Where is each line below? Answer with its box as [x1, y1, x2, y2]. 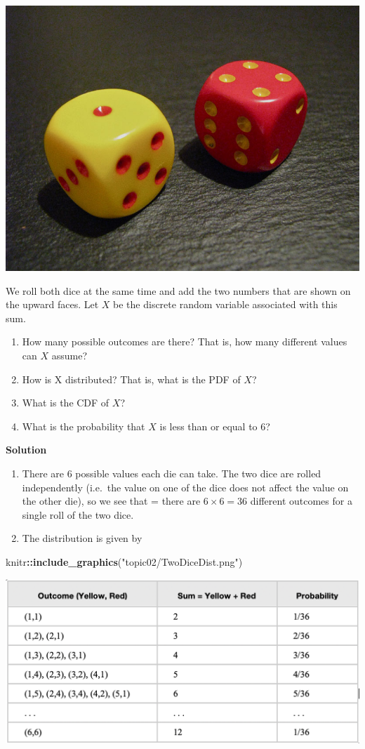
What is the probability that [22, 418, 145, 433]
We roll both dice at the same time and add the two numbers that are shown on [6, 283, 351, 298]
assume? [51, 347, 88, 362]
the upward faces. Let [6, 297, 99, 312]
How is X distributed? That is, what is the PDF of [22, 371, 241, 386]
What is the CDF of [22, 395, 109, 410]
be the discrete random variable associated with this [113, 297, 338, 312]
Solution [6, 442, 47, 457]
